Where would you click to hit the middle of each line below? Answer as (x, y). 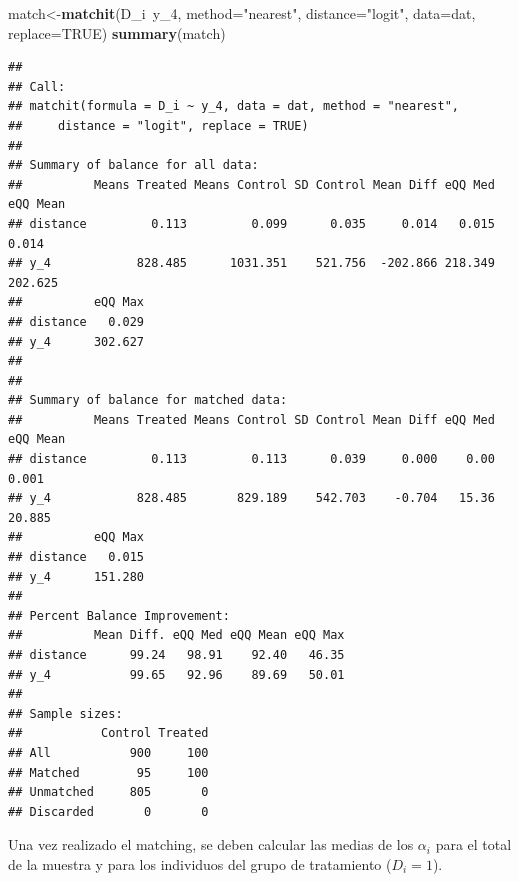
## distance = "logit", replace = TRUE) (158, 125)
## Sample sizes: (65, 713)
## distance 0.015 (76, 557)
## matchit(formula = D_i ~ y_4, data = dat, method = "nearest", (234, 106)
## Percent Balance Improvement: (119, 615)
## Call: (37, 86)
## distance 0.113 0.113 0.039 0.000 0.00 (251, 459)
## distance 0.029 (76, 321)
